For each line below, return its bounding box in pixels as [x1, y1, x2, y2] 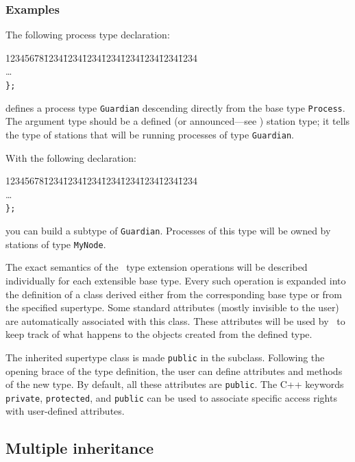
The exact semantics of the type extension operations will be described [5, 260, 308, 274]
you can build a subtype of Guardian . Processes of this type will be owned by [5, 223, 331, 237]
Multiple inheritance [5, 437, 154, 459]
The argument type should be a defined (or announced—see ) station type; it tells [5, 114, 350, 128]
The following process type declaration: [5, 27, 170, 42]
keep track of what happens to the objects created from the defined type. [5, 327, 313, 341]
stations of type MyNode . [5, 236, 106, 251]
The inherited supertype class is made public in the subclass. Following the [5, 350, 325, 364]
